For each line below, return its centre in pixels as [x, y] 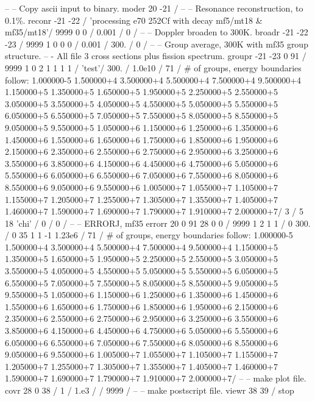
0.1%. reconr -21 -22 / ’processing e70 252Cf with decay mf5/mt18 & [134, 20]
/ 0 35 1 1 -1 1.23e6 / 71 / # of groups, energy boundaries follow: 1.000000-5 [149, 235]
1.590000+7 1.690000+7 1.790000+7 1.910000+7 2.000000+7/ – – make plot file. [156, 378]
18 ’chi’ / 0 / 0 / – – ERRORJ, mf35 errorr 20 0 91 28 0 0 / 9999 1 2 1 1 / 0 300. [158, 223]
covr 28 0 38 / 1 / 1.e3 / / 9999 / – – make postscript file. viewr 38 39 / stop [150, 390]
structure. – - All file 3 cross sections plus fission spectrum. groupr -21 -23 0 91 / [156, 56]
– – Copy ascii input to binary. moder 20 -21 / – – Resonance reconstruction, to [154, 8]
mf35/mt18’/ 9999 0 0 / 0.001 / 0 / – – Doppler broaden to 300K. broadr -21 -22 [157, 32]
